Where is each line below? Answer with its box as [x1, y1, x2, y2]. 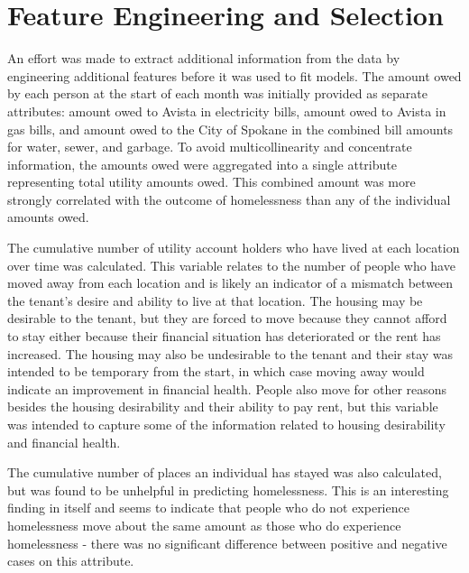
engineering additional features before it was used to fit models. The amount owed [7, 66, 462, 85]
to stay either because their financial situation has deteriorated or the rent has [7, 327, 441, 346]
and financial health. [7, 432, 121, 451]
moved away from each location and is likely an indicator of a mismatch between [7, 273, 454, 292]
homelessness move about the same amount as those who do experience [7, 515, 401, 534]
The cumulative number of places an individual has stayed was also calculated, [7, 463, 442, 482]
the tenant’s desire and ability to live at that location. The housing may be [7, 291, 423, 310]
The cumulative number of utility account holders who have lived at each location [7, 238, 460, 257]
